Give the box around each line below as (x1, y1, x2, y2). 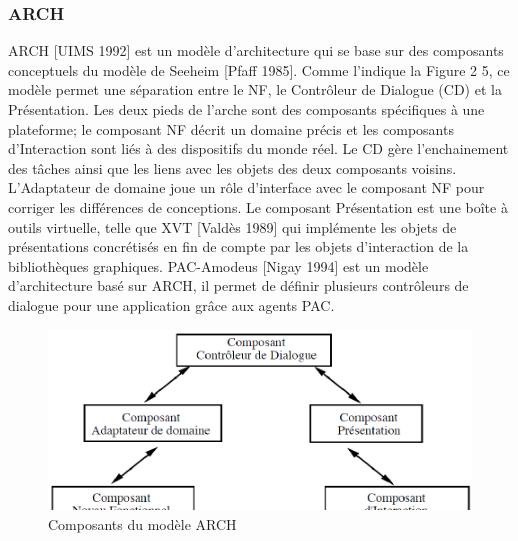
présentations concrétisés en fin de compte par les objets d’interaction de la (8, 236, 469, 257)
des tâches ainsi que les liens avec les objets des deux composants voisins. (8, 157, 457, 178)
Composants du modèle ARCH (48, 513, 237, 534)
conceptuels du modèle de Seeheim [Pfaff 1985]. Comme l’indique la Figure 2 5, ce (8, 59, 510, 80)
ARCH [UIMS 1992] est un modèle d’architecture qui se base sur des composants (8, 40, 504, 61)
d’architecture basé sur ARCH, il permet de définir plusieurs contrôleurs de (8, 275, 469, 296)
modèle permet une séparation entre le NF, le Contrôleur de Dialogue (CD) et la (8, 79, 502, 100)
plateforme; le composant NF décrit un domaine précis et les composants (8, 118, 454, 139)
